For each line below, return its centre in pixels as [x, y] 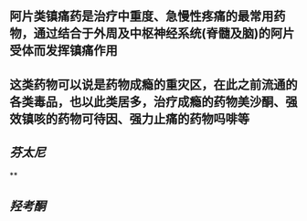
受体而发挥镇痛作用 [64, 51]
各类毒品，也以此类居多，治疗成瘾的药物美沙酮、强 [153, 102]
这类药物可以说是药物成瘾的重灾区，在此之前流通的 [153, 84]
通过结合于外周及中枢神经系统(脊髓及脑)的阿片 [164, 33]
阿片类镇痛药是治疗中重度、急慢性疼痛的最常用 [142, 16]
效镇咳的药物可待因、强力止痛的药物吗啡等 [129, 118]
